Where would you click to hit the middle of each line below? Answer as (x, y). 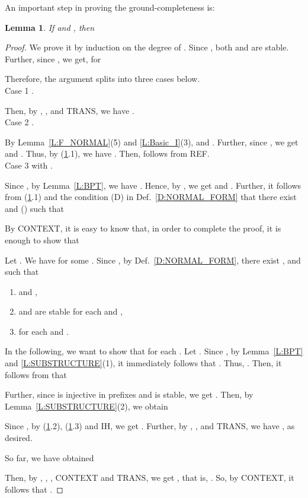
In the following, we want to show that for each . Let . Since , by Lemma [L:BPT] (154, 351)
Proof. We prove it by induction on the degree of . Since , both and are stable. (147, 47)
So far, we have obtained (49, 457)
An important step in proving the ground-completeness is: (110, 7)
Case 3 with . (29, 165)
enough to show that (42, 240)
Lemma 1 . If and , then (50, 27)
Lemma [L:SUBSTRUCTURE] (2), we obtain (86, 406)
